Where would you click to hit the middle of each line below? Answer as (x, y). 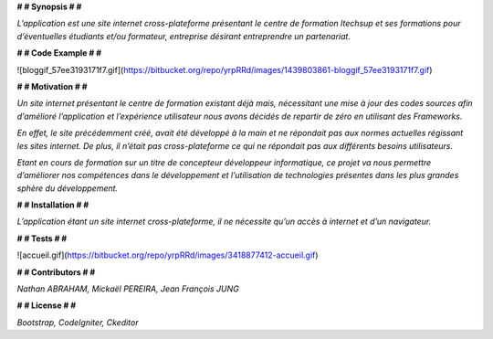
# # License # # (47, 305)
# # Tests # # (42, 238)
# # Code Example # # (59, 53)
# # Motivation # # (52, 86)
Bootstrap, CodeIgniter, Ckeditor (78, 322)
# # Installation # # (53, 205)
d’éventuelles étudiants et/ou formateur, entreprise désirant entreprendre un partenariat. (184, 36)
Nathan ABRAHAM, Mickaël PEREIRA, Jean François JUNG (128, 289)
